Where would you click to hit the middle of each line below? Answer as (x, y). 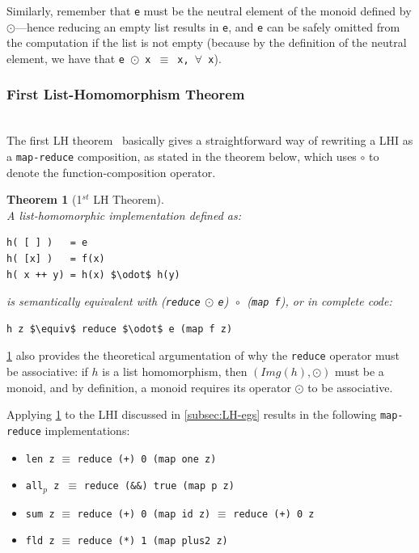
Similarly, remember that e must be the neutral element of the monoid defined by (209, 11)
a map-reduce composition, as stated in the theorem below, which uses (182, 156)
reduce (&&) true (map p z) (159, 486)
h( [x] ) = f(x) (56, 259)
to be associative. (350, 387)
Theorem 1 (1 (44, 199)
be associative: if (47, 371)
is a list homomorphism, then (175, 371)
